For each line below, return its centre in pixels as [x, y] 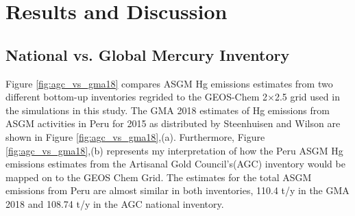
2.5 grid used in [307, 97]
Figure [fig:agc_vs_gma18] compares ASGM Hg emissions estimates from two [169, 83]
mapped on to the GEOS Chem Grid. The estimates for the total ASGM [159, 177]
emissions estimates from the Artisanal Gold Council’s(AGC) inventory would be [175, 164]
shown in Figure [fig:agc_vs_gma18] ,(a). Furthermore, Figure [135, 136]
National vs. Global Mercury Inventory [148, 54]
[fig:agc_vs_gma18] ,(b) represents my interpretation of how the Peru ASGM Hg [174, 150]
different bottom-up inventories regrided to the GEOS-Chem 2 [137, 97]
